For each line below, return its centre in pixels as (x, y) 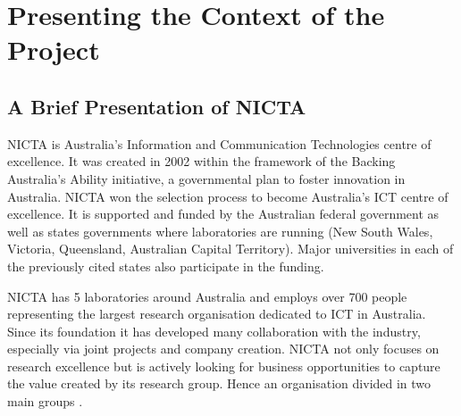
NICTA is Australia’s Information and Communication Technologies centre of (219, 143)
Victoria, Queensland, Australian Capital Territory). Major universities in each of (230, 249)
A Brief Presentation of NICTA (157, 106)
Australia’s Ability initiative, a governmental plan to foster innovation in (206, 178)
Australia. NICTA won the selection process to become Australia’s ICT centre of (228, 196)
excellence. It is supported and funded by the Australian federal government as (223, 214)
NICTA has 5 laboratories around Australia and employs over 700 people (207, 296)
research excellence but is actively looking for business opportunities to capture (224, 366)
